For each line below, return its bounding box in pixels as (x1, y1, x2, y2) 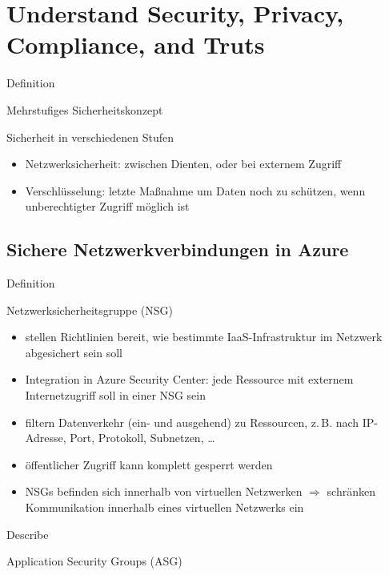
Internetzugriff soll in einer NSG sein (25, 387, 206, 404)
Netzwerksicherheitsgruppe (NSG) (6, 301, 174, 318)
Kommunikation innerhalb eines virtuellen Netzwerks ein (25, 499, 304, 516)
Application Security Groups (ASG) (6, 553, 182, 569)
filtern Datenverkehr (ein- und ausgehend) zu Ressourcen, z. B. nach (25, 413, 359, 430)
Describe (6, 525, 49, 542)
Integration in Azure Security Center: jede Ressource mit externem (25, 371, 354, 388)
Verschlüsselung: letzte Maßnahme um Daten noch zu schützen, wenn (25, 182, 366, 199)
